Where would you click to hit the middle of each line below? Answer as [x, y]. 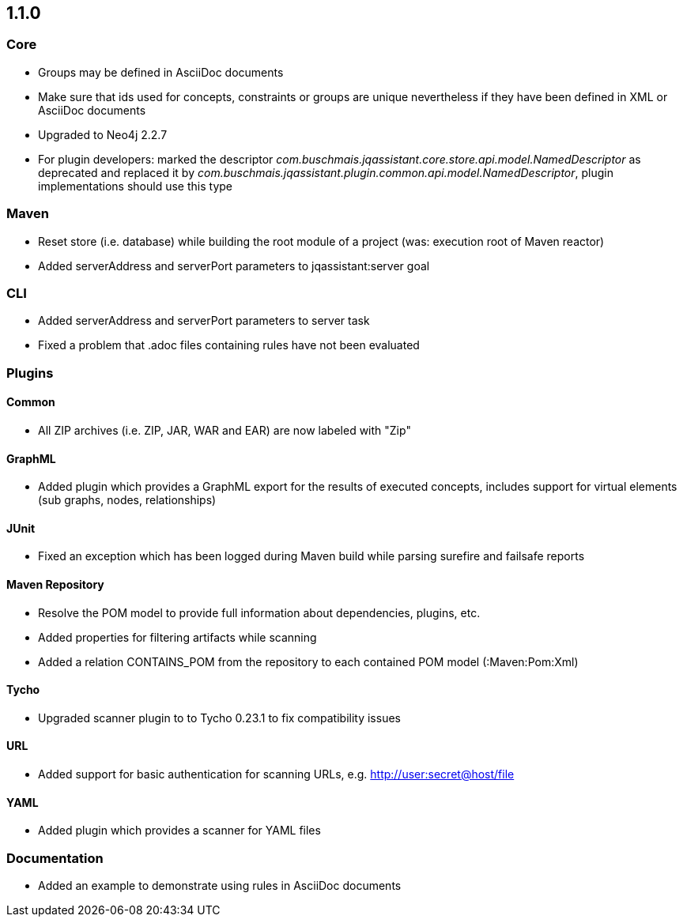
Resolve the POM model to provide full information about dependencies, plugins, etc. [259, 612]
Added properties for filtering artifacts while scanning [177, 637]
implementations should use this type [135, 186]
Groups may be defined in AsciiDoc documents [161, 72]
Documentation [55, 858]
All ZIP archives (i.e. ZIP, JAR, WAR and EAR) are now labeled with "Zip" [225, 430]
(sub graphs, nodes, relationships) [127, 500]
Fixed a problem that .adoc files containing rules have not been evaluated [229, 345]
